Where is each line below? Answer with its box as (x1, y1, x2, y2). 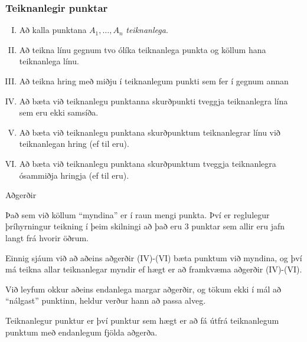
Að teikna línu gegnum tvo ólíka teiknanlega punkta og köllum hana (19, 43, 266, 55)
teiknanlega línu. (19, 55, 79, 67)
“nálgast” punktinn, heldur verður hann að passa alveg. (5, 294, 206, 307)
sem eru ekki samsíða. (19, 106, 99, 119)
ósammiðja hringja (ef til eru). (19, 169, 129, 181)
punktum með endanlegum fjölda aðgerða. (5, 325, 158, 338)
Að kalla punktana (19, 24, 87, 36)
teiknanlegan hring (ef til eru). (19, 137, 129, 150)
